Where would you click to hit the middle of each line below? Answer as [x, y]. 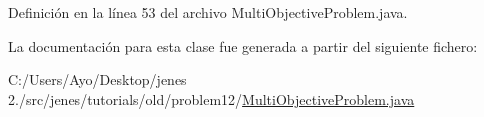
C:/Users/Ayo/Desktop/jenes [97, 79]
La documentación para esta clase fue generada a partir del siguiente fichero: [243, 45]
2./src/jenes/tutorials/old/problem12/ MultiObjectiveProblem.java [211, 98]
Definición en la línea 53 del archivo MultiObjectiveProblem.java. [208, 12]
